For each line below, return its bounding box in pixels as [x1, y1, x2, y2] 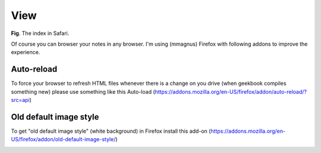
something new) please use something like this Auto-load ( [11, 88, 156, 95]
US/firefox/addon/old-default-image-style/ [11, 136, 116, 143]
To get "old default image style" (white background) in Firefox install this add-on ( [11, 128, 211, 135]
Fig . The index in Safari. [11, 30, 70, 37]
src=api [11, 97, 30, 104]
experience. [11, 49, 40, 56]
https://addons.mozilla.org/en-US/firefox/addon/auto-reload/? [155, 88, 307, 95]
